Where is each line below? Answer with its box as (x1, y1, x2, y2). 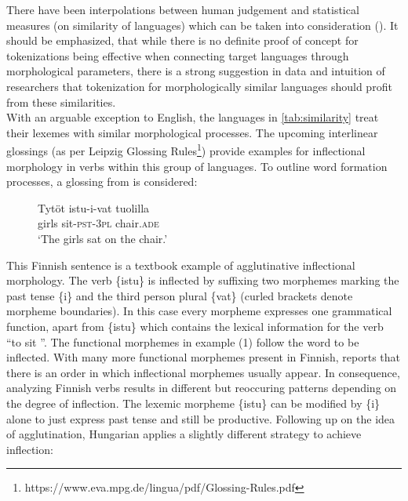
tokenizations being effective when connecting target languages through (6, 47, 349, 64)
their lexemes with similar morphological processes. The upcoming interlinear (6, 124, 378, 140)
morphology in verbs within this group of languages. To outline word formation (6, 158, 388, 174)
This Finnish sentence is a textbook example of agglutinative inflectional (6, 256, 355, 273)
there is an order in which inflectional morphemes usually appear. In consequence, (6, 364, 400, 380)
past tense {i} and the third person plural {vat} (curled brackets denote (6, 287, 353, 303)
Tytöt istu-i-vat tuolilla (38, 199, 150, 216)
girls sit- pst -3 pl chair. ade (38, 215, 159, 231)
